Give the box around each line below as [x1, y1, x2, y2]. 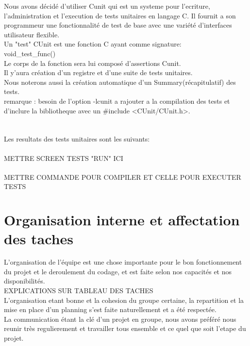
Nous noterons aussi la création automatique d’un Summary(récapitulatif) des [4, 77, 236, 87]
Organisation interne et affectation [4, 210, 240, 230]
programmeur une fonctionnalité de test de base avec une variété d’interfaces [4, 20, 232, 30]
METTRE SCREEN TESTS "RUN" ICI [4, 153, 123, 163]
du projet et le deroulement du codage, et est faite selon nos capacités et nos [4, 266, 232, 276]
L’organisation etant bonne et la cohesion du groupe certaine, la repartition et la [4, 295, 244, 305]
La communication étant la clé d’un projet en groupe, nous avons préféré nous [4, 314, 236, 324]
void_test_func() [4, 48, 56, 58]
